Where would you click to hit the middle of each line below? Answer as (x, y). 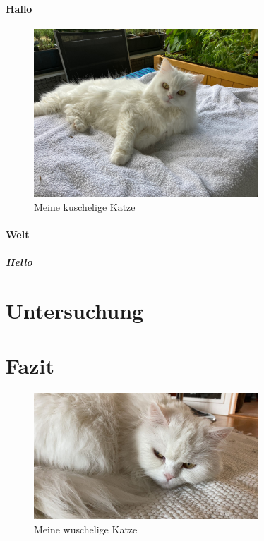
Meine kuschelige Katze (85, 206)
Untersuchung (75, 311)
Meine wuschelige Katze (86, 529)
